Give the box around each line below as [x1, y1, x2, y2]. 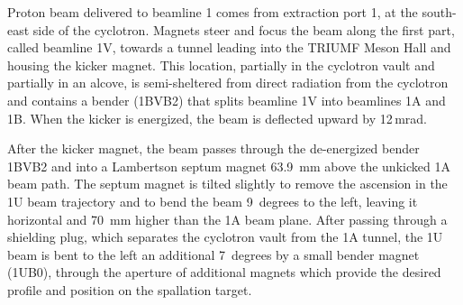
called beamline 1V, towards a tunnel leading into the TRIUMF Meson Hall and [7, 38, 451, 57]
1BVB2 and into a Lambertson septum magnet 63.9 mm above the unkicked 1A [7, 156, 450, 175]
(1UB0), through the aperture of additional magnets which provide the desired [7, 263, 441, 282]
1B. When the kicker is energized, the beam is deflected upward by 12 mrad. [7, 108, 427, 127]
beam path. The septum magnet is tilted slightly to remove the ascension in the [7, 174, 448, 193]
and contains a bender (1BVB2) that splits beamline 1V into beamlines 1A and [7, 90, 446, 109]
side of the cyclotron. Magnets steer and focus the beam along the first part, [32, 20, 455, 39]
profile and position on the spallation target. [7, 280, 252, 299]
